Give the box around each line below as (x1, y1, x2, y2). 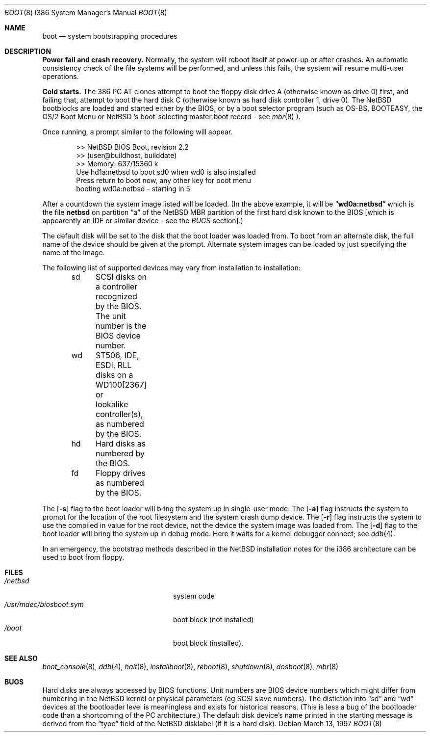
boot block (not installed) (173, 615, 254, 624)
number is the (96, 321, 147, 331)
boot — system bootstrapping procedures (42, 32, 177, 40)
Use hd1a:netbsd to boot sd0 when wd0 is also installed (76, 168, 256, 176)
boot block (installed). (173, 639, 244, 647)
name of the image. (42, 248, 105, 257)
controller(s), (96, 409, 143, 419)
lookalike (96, 399, 128, 409)
